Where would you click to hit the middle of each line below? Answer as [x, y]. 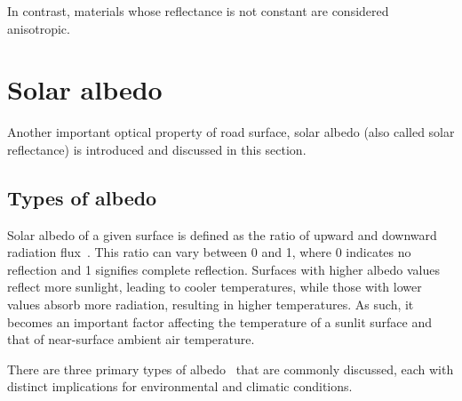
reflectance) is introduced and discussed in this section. [157, 149]
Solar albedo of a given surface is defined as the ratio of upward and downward [222, 234]
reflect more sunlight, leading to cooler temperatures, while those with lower [215, 287]
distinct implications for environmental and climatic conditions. [180, 386]
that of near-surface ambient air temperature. [131, 339]
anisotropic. [39, 28]
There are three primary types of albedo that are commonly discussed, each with [231, 369]
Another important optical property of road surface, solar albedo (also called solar [231, 132]
